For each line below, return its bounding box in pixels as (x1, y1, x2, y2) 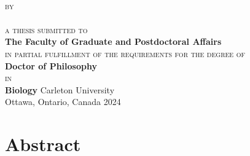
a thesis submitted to (5, 23, 88, 36)
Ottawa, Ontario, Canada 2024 (5, 95, 121, 108)
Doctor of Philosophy (5, 59, 97, 72)
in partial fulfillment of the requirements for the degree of (5, 47, 246, 60)
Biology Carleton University (5, 83, 115, 96)
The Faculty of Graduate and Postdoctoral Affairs (5, 35, 222, 48)
